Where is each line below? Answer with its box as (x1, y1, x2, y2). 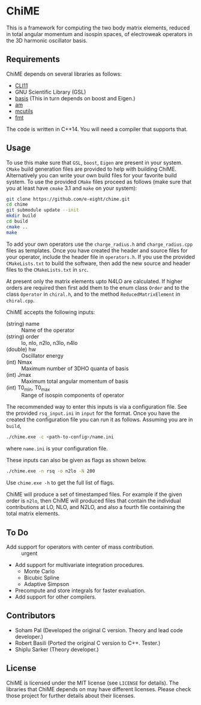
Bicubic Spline (23, 574, 60, 581)
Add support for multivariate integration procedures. (14, 561, 145, 569)
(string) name (6, 320, 40, 327)
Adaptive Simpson (23, 581, 70, 588)
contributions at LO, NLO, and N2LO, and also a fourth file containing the (6, 504, 185, 511)
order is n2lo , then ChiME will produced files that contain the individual (6, 497, 181, 504)
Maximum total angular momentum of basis (21, 377, 129, 385)
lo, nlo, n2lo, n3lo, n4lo (21, 339, 78, 346)
